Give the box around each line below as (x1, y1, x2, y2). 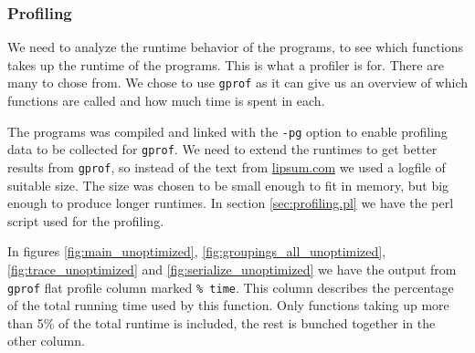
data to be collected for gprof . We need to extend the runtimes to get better (7, 140, 438, 159)
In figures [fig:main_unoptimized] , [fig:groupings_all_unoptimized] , (7, 242, 386, 261)
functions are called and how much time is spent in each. (7, 91, 325, 110)
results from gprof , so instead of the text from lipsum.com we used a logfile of (7, 157, 446, 176)
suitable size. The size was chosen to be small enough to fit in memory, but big (7, 175, 449, 194)
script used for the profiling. (7, 211, 164, 230)
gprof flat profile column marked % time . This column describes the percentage (7, 277, 454, 296)
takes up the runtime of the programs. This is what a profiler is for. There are (7, 55, 444, 74)
